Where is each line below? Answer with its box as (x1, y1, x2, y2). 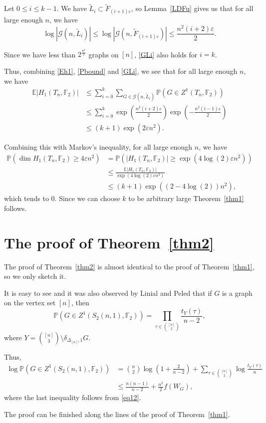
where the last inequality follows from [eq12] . (4, 392, 141, 403)
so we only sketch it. (4, 271, 66, 281)
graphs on (88, 49, 119, 59)
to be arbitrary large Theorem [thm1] (128, 193, 244, 204)
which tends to (4, 193, 49, 204)
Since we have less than (4, 49, 76, 59)
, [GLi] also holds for (134, 49, 198, 59)
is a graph (222, 287, 253, 298)
